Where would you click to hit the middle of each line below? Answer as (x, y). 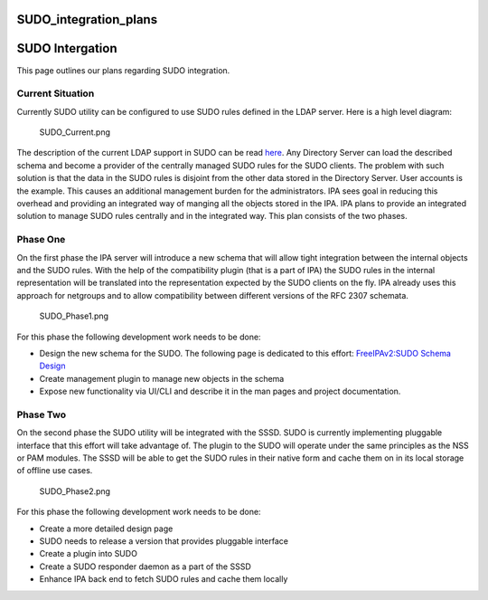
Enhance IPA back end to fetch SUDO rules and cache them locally (164, 579)
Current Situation (56, 93)
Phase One (41, 240)
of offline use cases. (55, 471)
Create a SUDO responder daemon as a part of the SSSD (145, 567)
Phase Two (42, 414)
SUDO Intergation (67, 48)
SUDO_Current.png (75, 132)
